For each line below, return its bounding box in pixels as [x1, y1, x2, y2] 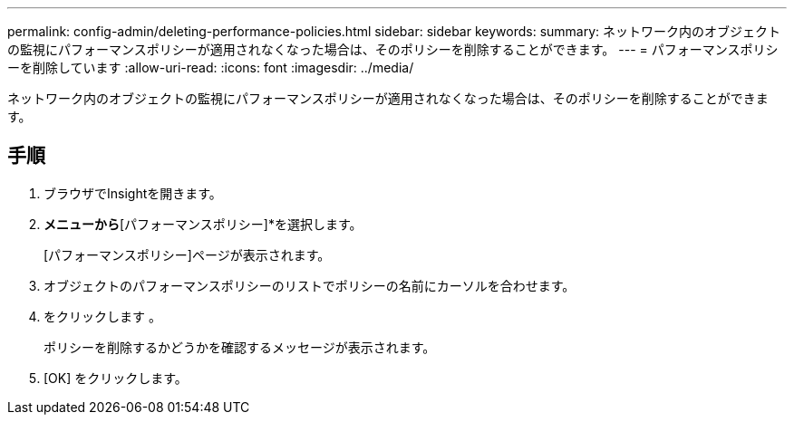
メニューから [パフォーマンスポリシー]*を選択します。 [44, 216, 363, 232]
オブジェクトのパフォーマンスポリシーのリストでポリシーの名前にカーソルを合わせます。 [44, 277, 576, 293]
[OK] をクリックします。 [44, 369, 188, 386]
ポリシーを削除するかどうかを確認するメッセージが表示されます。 [44, 339, 436, 355]
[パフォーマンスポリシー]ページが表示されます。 [44, 246, 331, 263]
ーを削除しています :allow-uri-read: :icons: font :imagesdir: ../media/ [7, 60, 414, 75]
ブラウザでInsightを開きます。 [44, 185, 222, 201]
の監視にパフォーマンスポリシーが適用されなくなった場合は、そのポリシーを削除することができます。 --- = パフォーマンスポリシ [7, 42, 779, 57]
